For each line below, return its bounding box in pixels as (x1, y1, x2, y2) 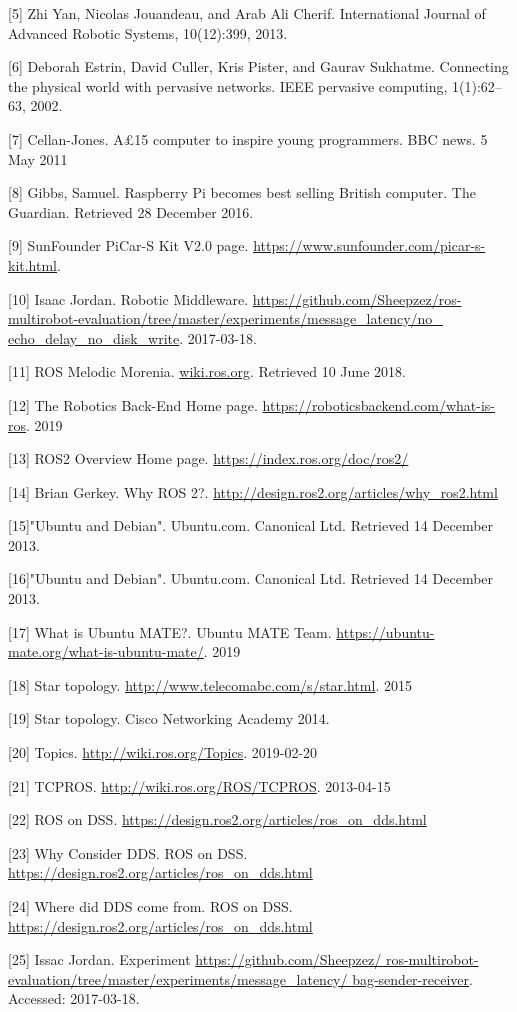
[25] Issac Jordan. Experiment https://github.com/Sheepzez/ (8, 949, 382, 970)
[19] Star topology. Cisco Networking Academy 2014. (8, 708, 330, 729)
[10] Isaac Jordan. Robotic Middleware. (8, 288, 249, 309)
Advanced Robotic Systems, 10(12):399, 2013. (8, 22, 288, 43)
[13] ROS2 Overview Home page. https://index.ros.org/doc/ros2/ (8, 448, 409, 469)
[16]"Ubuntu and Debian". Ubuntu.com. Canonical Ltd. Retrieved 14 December (8, 568, 494, 589)
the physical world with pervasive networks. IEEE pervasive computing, (8, 75, 448, 96)
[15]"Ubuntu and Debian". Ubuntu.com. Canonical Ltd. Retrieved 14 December (8, 515, 494, 536)
